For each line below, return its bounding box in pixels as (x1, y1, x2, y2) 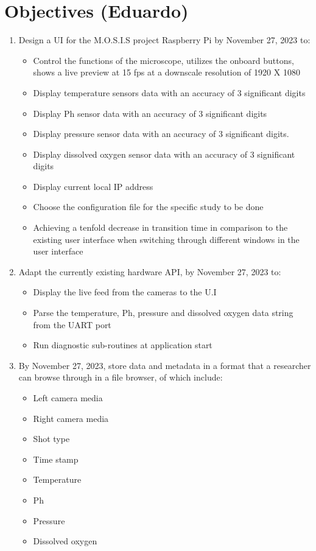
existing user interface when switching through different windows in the (33, 233, 300, 245)
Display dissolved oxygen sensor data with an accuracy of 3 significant (33, 147, 295, 160)
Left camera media (33, 391, 103, 404)
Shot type (33, 432, 70, 445)
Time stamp (33, 452, 79, 465)
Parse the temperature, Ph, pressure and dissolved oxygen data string (33, 306, 293, 319)
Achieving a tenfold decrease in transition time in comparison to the (33, 221, 288, 234)
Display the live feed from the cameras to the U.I (33, 286, 217, 298)
